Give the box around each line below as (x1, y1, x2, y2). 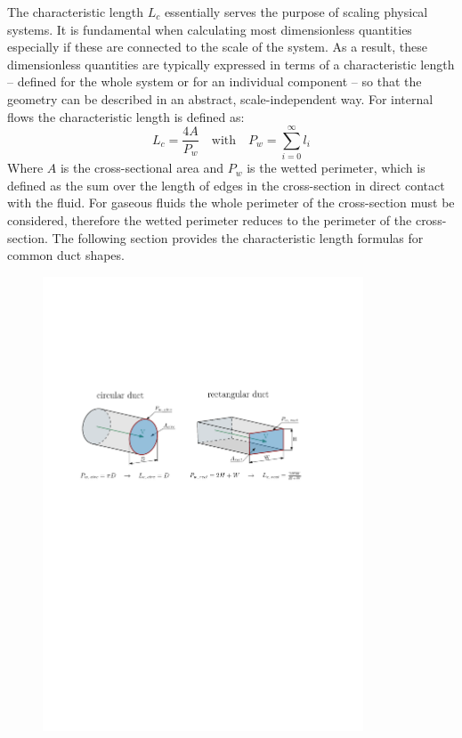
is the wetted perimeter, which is (247, 158, 426, 177)
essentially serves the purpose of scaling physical (164, 3, 428, 20)
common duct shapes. (7, 246, 125, 264)
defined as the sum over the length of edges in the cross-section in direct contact (7, 175, 445, 194)
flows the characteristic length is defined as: (7, 107, 245, 126)
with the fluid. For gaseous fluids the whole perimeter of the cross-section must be (7, 193, 455, 212)
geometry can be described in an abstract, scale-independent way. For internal (7, 89, 434, 108)
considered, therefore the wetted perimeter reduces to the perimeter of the (7, 211, 412, 230)
